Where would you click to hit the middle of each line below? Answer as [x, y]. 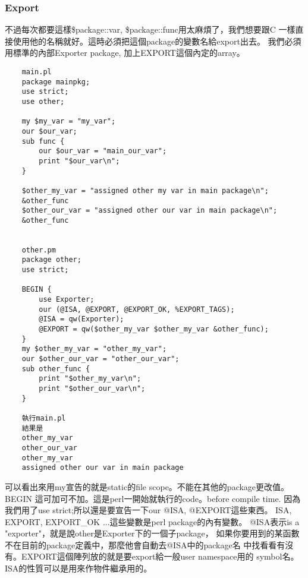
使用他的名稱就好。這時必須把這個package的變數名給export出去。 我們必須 [157, 41]
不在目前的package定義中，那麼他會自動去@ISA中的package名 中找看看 [141, 544]
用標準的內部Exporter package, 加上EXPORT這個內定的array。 [125, 53]
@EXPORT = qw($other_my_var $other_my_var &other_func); [154, 329]
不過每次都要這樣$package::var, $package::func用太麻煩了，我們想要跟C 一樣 [150, 29]
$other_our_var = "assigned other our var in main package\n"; [150, 211]
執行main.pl [44, 418]
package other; [51, 260]
